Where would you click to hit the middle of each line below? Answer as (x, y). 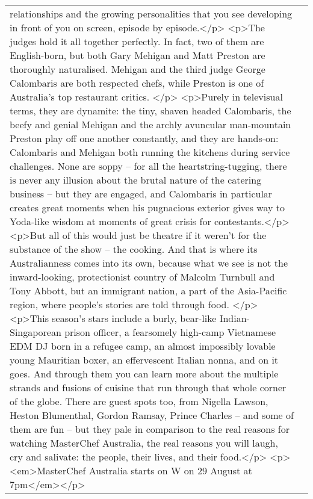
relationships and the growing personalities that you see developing (151, 14)
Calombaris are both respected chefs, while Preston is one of (137, 83)
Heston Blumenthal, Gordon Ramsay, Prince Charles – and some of (152, 415)
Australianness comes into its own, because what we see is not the (149, 263)
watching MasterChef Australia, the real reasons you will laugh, (144, 443)
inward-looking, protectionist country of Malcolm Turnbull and (142, 277)
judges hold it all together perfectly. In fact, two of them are (137, 41)
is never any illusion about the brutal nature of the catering (136, 180)
